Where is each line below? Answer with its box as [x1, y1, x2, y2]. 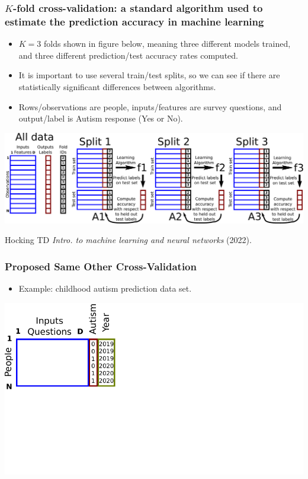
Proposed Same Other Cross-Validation [5, 258, 197, 273]
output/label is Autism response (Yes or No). [18, 112, 183, 124]
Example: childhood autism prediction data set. [18, 282, 192, 295]
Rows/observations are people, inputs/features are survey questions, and [18, 100, 282, 113]
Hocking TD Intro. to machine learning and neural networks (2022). [5, 234, 252, 246]
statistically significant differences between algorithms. [18, 80, 216, 92]
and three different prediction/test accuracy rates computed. [18, 49, 238, 61]
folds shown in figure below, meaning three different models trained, [44, 37, 291, 50]
